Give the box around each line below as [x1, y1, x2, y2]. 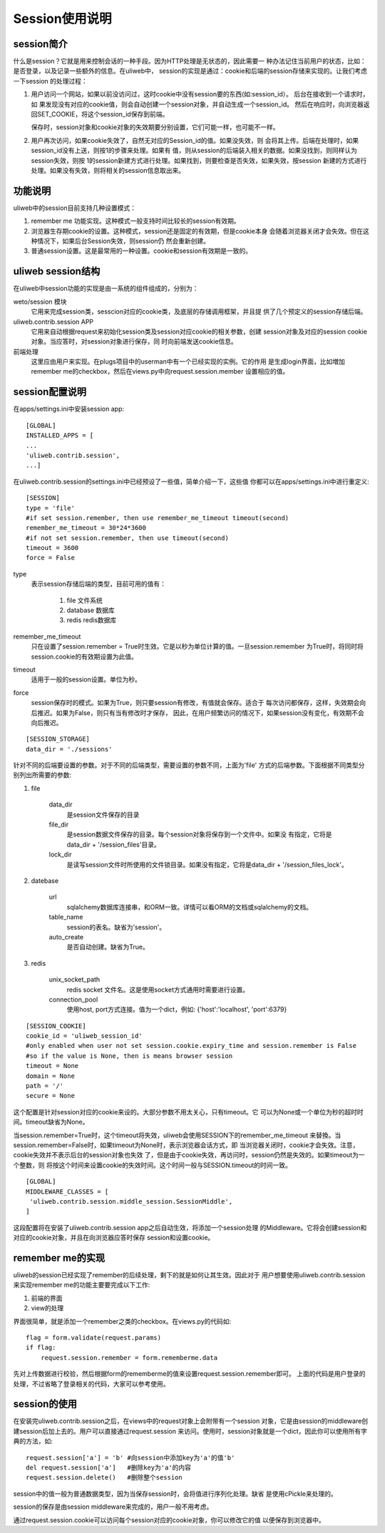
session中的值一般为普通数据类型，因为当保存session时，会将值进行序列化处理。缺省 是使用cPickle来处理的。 [13, 1489, 338, 1498]
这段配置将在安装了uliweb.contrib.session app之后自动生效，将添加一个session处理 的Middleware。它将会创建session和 [13, 1223, 367, 1232]
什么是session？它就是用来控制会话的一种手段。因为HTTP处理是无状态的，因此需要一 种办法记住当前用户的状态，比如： [13, 57, 366, 66]
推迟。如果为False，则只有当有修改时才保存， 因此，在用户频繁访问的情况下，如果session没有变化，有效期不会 [36, 708, 365, 717]
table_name [48, 913, 83, 922]
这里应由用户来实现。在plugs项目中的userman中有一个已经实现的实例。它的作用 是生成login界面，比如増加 [31, 357, 345, 366]
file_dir [48, 820, 69, 829]
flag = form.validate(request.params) [26, 1333, 162, 1342]
